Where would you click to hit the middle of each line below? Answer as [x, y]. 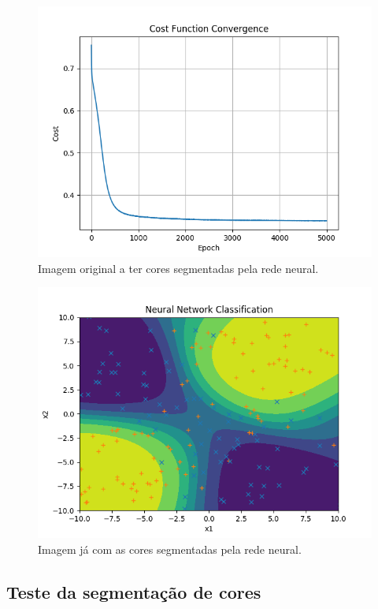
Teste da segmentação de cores [134, 591]
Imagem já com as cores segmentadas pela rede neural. [170, 549]
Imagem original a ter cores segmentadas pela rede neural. [178, 268]
